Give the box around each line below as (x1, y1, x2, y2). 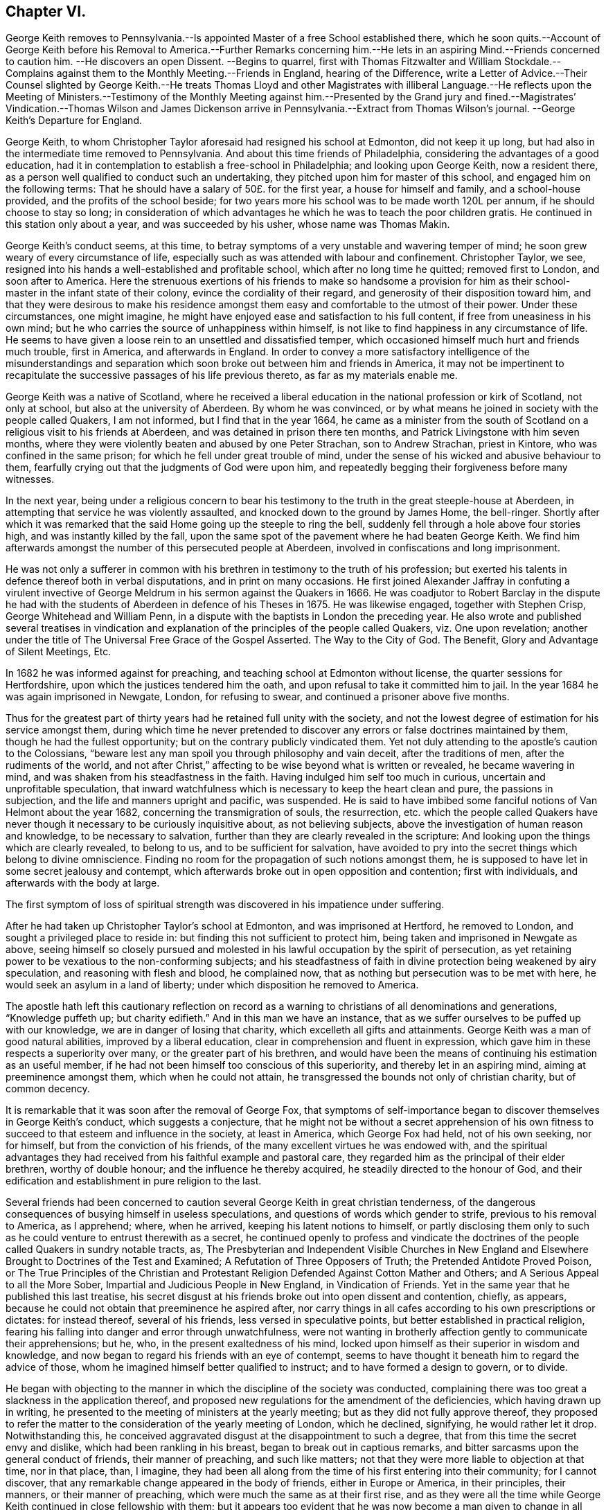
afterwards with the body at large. (6, 877, 160, 889)
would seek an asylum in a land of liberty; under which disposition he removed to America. (6, 979, 419, 991)
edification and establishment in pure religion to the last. (6, 1175, 262, 1187)
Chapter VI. (6, 3, 87, 20)
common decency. (6, 1083, 90, 1095)
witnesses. (6, 473, 55, 486)
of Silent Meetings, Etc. (6, 646, 112, 658)
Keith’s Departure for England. (6, 114, 142, 127)
